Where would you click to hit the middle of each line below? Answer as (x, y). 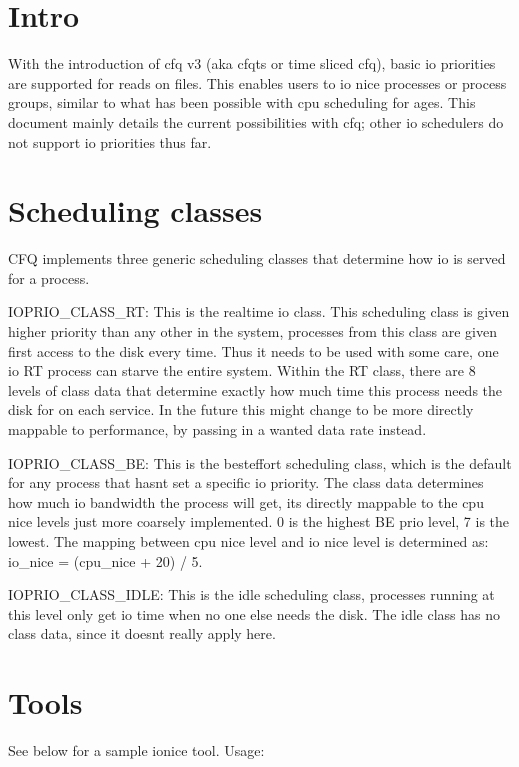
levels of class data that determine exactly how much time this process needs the (255, 389)
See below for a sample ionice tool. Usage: (136, 750)
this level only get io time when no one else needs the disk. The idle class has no (254, 613)
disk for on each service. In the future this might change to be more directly (241, 409)
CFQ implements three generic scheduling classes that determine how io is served (257, 258)
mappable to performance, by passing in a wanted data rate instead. (217, 428)
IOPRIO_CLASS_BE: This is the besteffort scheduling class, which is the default (260, 462)
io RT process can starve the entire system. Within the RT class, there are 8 (242, 370)
